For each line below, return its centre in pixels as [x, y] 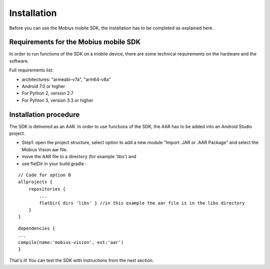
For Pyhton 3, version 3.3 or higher [57, 100]
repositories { [47, 189]
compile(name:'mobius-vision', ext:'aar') [71, 242]
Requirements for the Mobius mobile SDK [75, 42]
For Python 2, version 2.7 [48, 93]
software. [19, 61]
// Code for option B [44, 175]
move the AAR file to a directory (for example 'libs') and [79, 157]
